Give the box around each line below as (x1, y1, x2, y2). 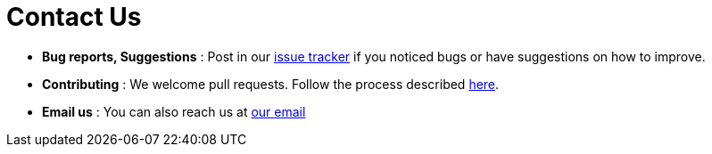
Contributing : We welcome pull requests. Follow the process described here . (42, 76, 500, 92)
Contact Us (6, 2, 142, 32)
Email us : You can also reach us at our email (42, 103, 306, 119)
